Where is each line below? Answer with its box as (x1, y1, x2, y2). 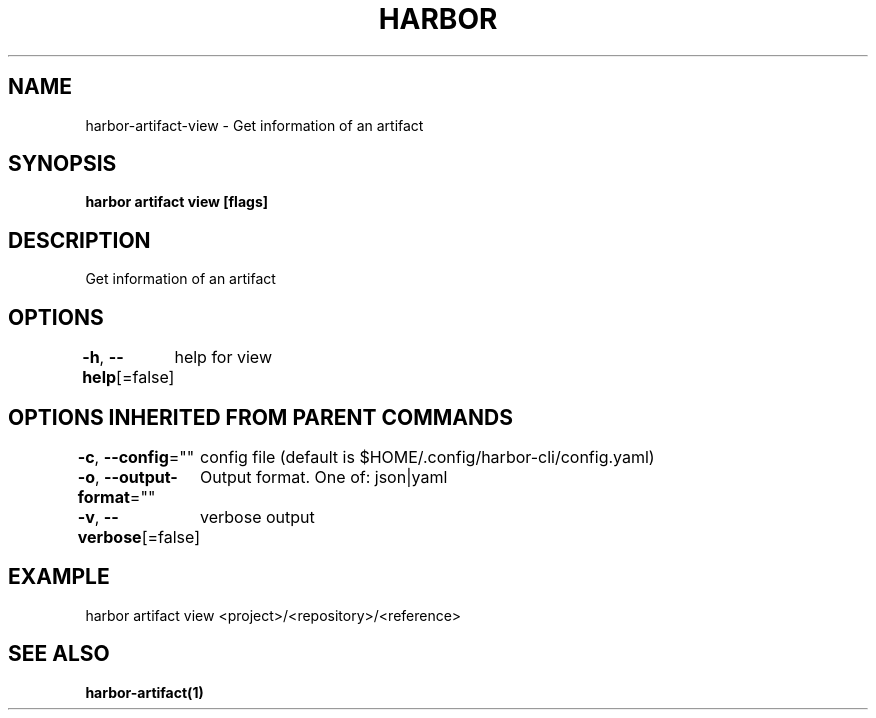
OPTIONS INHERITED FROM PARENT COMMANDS (8, 404, 513, 430)
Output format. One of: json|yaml (200, 466, 448, 487)
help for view (174, 347, 272, 368)
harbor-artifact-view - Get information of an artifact (85, 116, 424, 134)
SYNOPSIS (8, 151, 117, 177)
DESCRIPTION (8, 227, 151, 253)
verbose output (200, 506, 315, 527)
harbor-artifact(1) (85, 683, 204, 701)
